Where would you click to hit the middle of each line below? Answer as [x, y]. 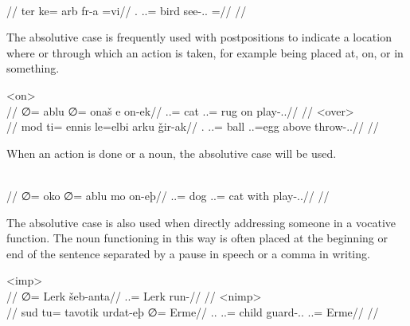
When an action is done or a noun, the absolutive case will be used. [172, 153]
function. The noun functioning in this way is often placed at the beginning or [197, 238]
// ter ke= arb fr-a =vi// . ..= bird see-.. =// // [127, 10]
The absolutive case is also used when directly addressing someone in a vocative [201, 222]
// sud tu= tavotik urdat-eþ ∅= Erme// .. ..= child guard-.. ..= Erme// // [193, 311]
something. [33, 68]
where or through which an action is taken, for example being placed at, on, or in [205, 52]
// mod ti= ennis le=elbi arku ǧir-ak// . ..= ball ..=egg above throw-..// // [193, 126]
